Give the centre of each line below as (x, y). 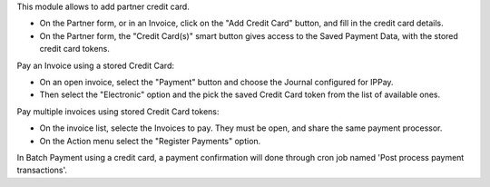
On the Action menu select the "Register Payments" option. (150, 141)
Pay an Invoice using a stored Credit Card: (96, 65)
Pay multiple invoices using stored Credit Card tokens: (118, 111)
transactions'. (42, 170)
